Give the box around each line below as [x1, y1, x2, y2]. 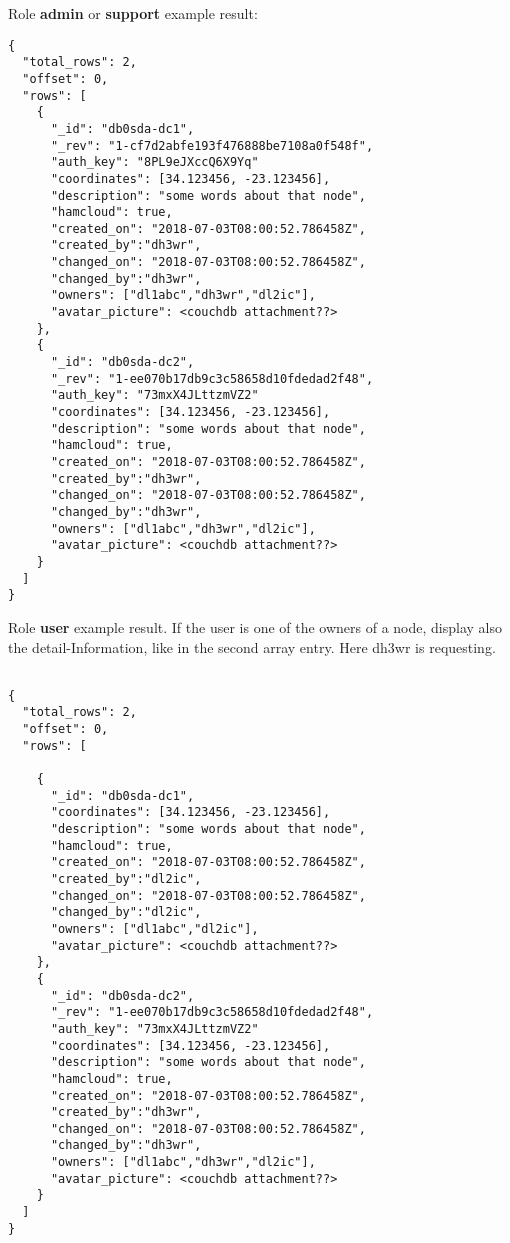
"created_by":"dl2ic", [50, 871, 202, 886]
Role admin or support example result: [8, 3, 258, 23]
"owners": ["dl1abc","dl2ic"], [50, 921, 259, 936]
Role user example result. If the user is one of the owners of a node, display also [8, 616, 503, 637]
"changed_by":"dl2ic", [50, 905, 202, 920]
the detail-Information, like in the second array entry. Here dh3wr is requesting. [8, 636, 496, 657]
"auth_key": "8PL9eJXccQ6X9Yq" [50, 155, 259, 170]
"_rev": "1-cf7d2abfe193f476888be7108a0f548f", [50, 138, 374, 153]
